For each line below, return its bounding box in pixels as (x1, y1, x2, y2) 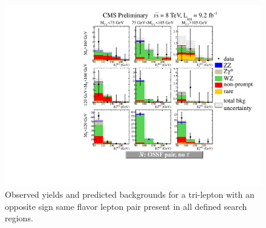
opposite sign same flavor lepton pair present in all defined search (5, 200, 247, 212)
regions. (5, 212, 33, 224)
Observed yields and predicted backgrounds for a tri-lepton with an (5, 188, 255, 201)
